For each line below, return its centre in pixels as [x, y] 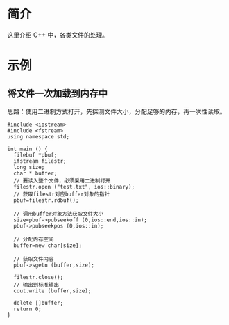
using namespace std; [39, 136]
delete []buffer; [39, 303]
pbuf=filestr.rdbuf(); [46, 200]
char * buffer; [35, 173]
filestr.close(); [39, 277]
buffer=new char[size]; [48, 245]
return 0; [27, 309]
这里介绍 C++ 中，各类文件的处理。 [58, 35]
